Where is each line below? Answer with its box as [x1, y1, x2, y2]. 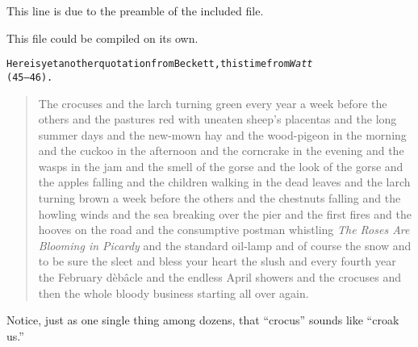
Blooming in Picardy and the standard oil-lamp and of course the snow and [38, 236, 412, 253]
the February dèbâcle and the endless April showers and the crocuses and [38, 269, 402, 286]
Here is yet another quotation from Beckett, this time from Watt [6, 58, 313, 70]
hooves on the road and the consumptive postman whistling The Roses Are [38, 221, 410, 238]
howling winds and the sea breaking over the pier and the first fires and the [38, 205, 412, 222]
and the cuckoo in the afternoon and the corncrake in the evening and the [38, 142, 404, 159]
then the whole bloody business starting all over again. [38, 284, 309, 301]
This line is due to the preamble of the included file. [6, 2, 264, 19]
